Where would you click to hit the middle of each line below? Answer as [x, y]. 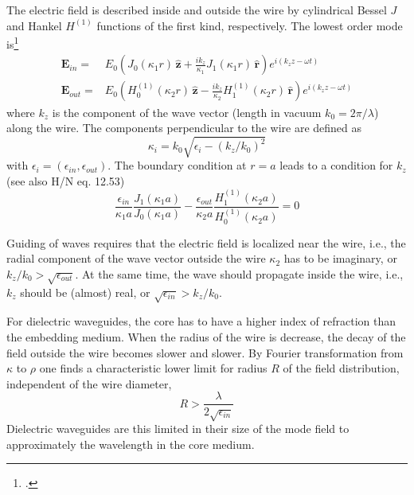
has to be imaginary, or [340, 258]
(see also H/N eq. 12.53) [66, 180]
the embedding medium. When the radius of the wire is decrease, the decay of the [206, 337]
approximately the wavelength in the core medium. [131, 444]
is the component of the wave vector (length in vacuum [187, 112]
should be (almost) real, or [85, 292]
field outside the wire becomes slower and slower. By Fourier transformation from [205, 352]
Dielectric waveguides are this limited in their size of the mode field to [178, 429]
